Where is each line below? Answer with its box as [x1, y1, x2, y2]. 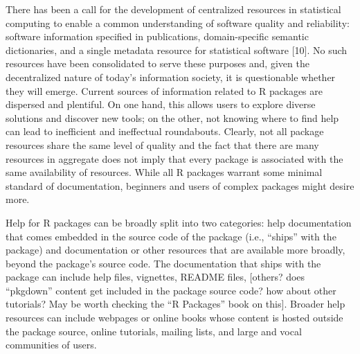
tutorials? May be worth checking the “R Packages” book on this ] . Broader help [6, 297, 345, 311]
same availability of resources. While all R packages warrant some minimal [6, 165, 323, 179]
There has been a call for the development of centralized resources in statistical [6, 2, 341, 16]
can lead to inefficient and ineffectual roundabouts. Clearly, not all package [6, 124, 324, 139]
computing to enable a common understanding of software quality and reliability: [6, 15, 350, 30]
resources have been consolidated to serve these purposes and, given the [6, 56, 309, 71]
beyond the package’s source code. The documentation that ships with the [6, 256, 321, 270]
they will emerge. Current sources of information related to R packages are [6, 83, 323, 98]
